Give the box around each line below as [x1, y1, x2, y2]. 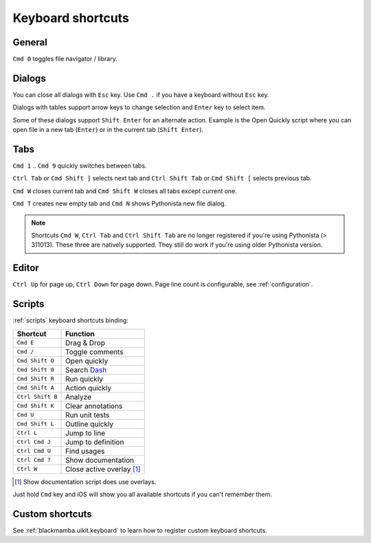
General [12, 36, 48, 48]
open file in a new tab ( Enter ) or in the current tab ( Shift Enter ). [12, 126, 204, 134]
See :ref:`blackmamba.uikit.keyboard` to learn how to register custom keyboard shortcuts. [12, 526, 267, 534]
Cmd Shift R [16, 375, 54, 383]
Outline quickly [65, 419, 114, 429]
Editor [12, 262, 39, 274]
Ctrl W [16, 465, 38, 473]
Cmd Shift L [16, 420, 54, 428]
